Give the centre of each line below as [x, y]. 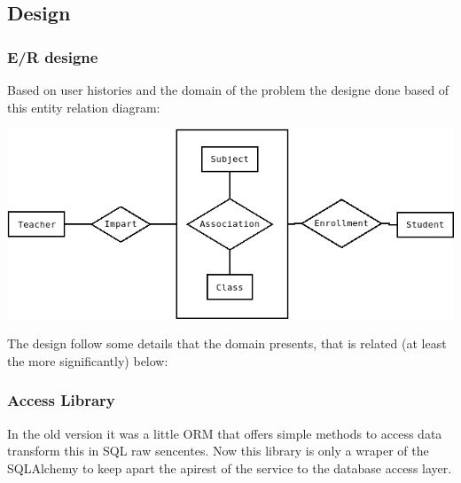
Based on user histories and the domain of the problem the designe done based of [228, 90]
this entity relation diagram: [84, 107]
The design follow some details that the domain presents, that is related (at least [227, 343]
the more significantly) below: [88, 360]
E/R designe [53, 56]
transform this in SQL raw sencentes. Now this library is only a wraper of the [218, 451]
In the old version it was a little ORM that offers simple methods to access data [225, 433]
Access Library [61, 400]
